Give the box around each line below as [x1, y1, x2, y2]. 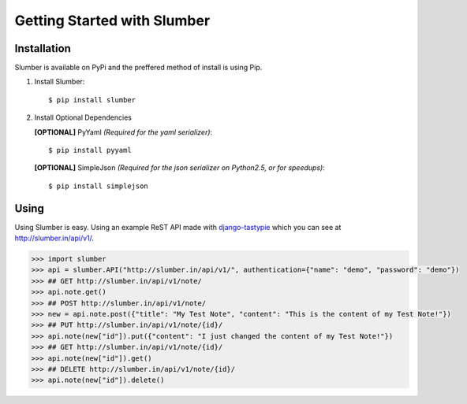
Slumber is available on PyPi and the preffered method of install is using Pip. [14, 63, 263, 72]
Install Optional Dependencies [34, 113, 132, 122]
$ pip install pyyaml [48, 146, 132, 155]
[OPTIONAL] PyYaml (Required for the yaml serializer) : [34, 127, 213, 137]
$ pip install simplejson [48, 181, 149, 191]
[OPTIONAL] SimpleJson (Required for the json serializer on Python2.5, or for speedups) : [34, 163, 325, 172]
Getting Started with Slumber [14, 12, 211, 29]
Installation [14, 42, 71, 55]
